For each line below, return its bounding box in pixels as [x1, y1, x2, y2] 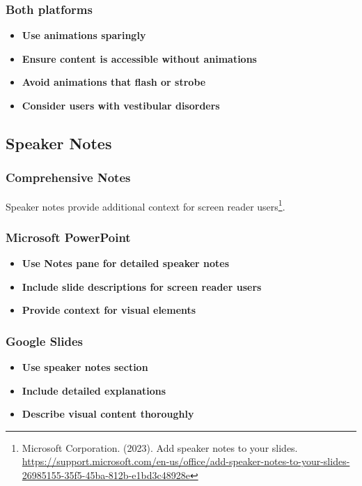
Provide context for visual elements [22, 303, 196, 317]
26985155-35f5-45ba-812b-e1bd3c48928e [22, 468, 190, 483]
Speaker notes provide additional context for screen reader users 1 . [6, 197, 285, 213]
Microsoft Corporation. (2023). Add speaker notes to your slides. [22, 440, 298, 455]
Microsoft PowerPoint [6, 228, 131, 245]
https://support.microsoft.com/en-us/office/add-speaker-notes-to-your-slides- [22, 454, 350, 469]
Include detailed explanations [22, 383, 166, 397]
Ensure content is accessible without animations [22, 51, 257, 66]
